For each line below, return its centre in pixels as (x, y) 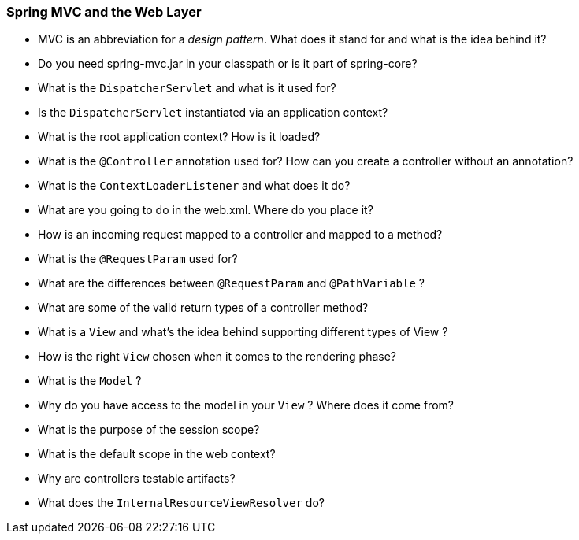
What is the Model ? (90, 381)
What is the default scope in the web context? (157, 454)
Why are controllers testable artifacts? (137, 479)
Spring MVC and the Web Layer (104, 12)
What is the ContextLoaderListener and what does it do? (194, 186)
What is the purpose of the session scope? (149, 430)
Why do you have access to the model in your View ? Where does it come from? (246, 405)
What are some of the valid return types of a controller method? (203, 308)
